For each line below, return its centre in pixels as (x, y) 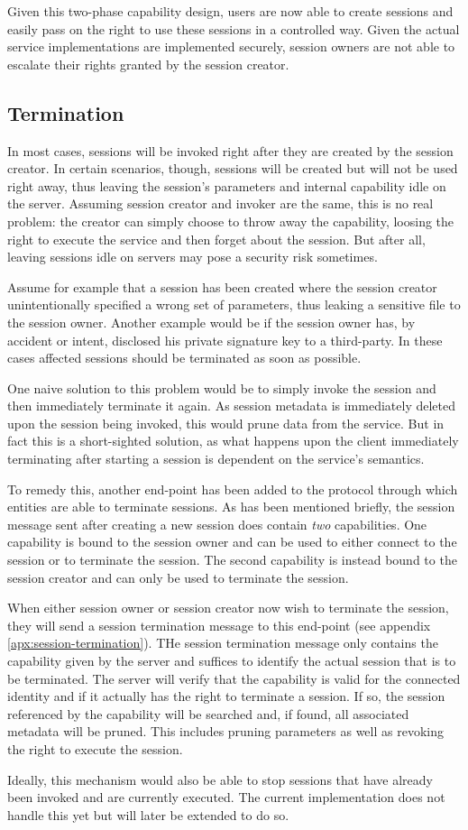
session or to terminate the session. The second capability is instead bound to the (232, 560)
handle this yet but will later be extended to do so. (148, 814)
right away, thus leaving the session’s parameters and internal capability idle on (227, 185)
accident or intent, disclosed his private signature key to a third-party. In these (225, 340)
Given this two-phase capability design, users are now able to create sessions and (230, 11)
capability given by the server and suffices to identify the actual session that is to (232, 661)
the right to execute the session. (95, 748)
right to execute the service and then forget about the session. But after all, (216, 239)
